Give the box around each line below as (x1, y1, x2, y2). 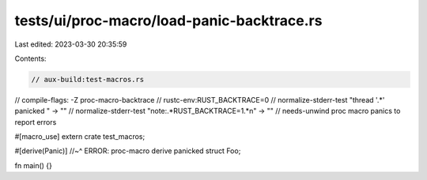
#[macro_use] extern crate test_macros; (14, 132, 145, 141)
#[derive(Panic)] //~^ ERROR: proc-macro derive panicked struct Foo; (14, 146, 241, 156)
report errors (14, 117, 57, 126)
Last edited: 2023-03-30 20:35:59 (14, 39, 127, 49)
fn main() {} (14, 160, 53, 170)
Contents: (14, 54, 47, 63)
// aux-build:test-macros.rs (31, 75, 145, 84)
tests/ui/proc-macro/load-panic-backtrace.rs (14, 12, 323, 29)
